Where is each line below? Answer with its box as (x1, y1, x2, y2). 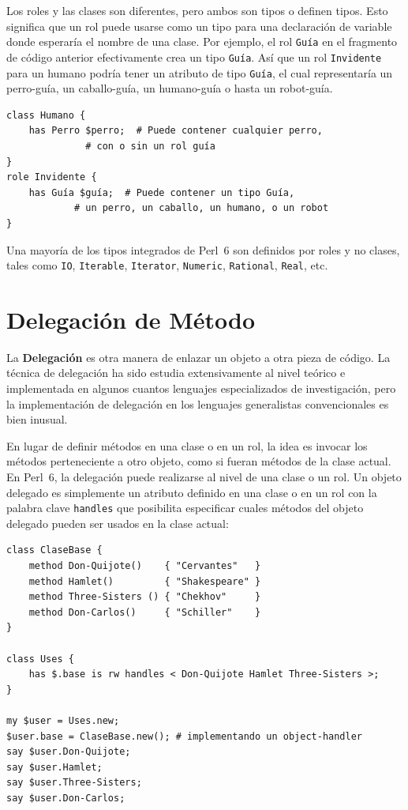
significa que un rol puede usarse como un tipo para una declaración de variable (6, 17, 392, 34)
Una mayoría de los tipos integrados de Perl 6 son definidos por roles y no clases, (6, 241, 400, 258)
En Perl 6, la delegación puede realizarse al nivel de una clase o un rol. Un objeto (6, 469, 402, 485)
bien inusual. (6, 411, 68, 428)
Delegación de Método (6, 303, 256, 335)
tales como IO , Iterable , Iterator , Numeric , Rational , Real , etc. (6, 257, 328, 273)
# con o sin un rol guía (85, 140, 215, 152)
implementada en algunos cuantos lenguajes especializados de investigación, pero (6, 380, 396, 397)
